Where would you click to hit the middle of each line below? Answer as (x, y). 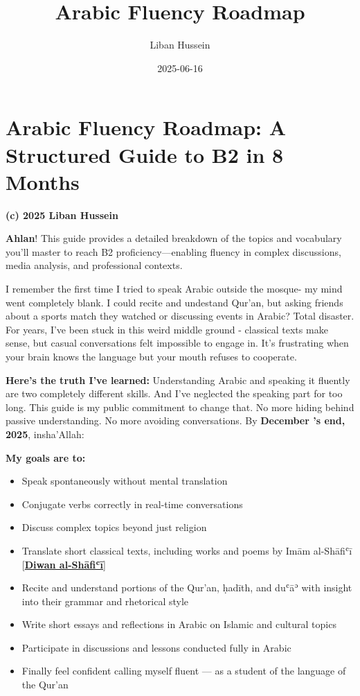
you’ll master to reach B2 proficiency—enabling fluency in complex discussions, (173, 251)
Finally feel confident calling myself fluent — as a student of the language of (184, 671)
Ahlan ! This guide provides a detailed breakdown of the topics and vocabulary (174, 238)
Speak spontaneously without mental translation (125, 481)
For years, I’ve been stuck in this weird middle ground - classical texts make (167, 329)
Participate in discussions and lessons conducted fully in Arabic (156, 647)
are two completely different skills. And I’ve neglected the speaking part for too (174, 393)
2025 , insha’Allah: (45, 434)
